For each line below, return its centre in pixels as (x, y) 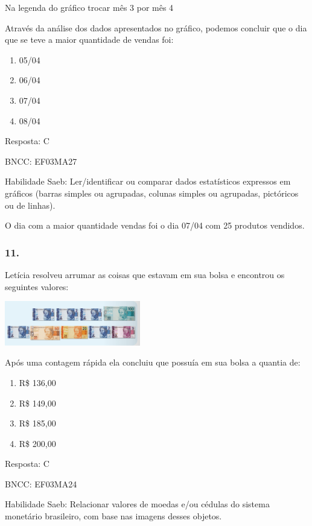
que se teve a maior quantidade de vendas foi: (89, 40)
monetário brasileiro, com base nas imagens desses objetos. (113, 516)
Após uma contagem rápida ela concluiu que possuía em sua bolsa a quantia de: (153, 362)
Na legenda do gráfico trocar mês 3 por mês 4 (89, 7)
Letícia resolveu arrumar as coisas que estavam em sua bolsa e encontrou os (145, 274)
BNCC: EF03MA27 (41, 161)
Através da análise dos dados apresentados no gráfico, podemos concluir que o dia (156, 27)
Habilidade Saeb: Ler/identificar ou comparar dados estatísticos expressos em (148, 181)
